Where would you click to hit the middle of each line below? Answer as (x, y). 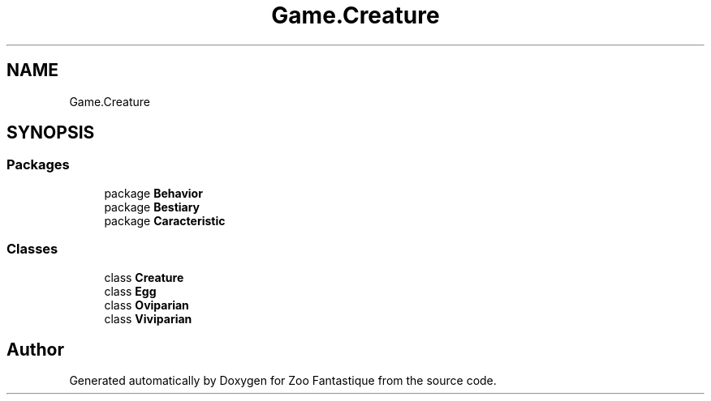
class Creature (144, 277)
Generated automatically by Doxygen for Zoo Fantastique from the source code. (283, 381)
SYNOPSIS (51, 133)
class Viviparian (148, 318)
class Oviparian (147, 305)
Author (35, 349)
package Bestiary (152, 207)
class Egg (130, 291)
